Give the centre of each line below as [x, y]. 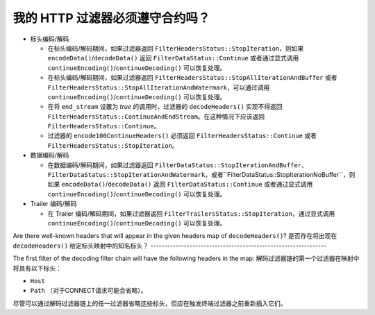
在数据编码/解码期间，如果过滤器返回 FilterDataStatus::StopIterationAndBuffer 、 [178, 165]
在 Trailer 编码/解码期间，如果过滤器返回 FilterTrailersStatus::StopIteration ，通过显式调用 [191, 213]
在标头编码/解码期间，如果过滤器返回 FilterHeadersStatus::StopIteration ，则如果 [176, 48]
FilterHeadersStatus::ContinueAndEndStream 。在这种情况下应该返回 [156, 116]
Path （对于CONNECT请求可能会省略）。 [89, 291]
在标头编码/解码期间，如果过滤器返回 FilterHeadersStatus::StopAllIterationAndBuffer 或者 [192, 78]
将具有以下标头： [37, 268]
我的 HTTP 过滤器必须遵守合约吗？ [111, 18]
